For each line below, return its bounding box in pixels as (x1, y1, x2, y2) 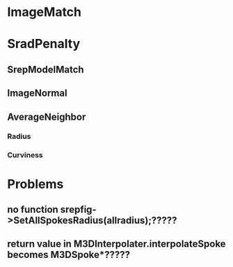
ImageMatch (7, 4, 82, 20)
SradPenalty (7, 36, 81, 52)
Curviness (7, 150, 43, 160)
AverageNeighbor (7, 111, 86, 122)
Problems (7, 176, 64, 192)
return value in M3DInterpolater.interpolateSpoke (7, 238, 226, 250)
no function (7, 203, 59, 216)
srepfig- (60, 203, 97, 216)
